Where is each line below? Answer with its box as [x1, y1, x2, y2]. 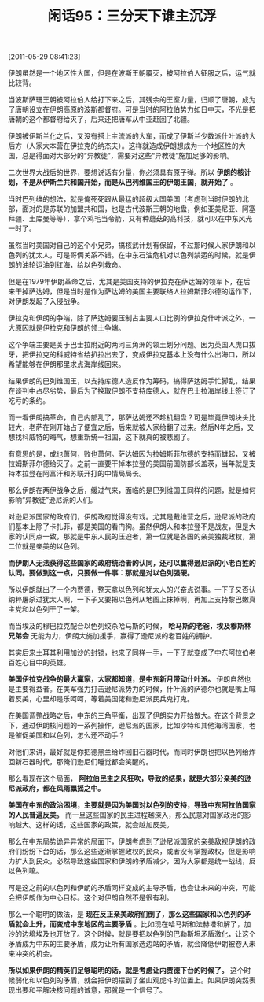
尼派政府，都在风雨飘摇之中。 [8, 784, 104, 793]
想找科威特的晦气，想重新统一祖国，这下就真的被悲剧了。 [8, 432, 194, 442]
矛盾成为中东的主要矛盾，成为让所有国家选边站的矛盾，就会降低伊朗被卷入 [8, 939, 249, 948]
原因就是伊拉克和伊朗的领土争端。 [14, 324, 126, 333]
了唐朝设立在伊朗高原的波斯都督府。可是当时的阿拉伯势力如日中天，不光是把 [8, 105, 256, 114]
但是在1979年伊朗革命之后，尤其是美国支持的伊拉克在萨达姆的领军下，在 [8, 277, 244, 287]
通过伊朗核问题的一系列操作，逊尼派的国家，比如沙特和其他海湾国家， [21, 721, 249, 730]
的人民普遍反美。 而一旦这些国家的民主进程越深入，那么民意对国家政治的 [8, 810, 244, 819]
